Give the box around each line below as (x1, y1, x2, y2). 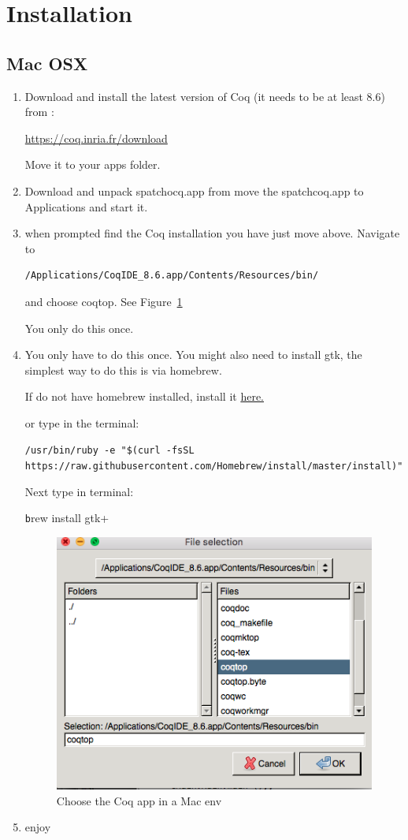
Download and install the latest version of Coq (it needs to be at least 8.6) (24, 88, 385, 104)
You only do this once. (24, 319, 134, 336)
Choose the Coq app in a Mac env (56, 792, 222, 808)
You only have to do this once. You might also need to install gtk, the (24, 346, 362, 363)
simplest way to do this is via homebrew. (24, 361, 222, 378)
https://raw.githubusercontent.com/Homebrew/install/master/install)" (24, 461, 403, 472)
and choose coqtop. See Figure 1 (24, 293, 183, 309)
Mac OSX (6, 50, 88, 75)
